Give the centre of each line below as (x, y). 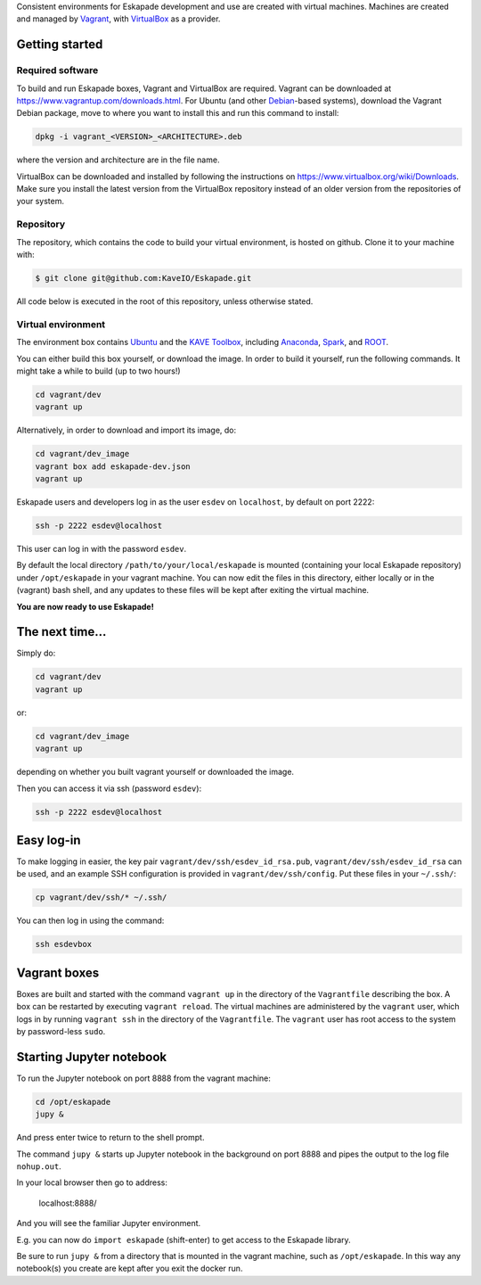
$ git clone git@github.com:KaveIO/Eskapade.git (143, 278)
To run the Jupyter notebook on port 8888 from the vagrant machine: (144, 1078)
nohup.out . (39, 1166)
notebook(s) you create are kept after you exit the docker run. (130, 1269)
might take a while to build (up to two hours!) (99, 371)
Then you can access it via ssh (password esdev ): (109, 788)
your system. (41, 202)
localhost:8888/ (68, 1203)
